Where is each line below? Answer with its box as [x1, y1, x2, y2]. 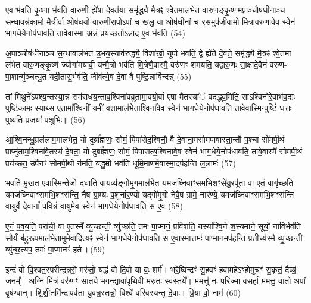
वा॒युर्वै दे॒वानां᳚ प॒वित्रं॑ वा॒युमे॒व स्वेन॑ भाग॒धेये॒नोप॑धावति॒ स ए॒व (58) [5, 200, 183, 212]
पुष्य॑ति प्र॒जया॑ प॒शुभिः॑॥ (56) [5, 113, 86, 125]
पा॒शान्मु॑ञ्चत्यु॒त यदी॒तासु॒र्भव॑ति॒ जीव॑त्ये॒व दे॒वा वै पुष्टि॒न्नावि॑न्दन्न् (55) [5, 70, 192, 82]
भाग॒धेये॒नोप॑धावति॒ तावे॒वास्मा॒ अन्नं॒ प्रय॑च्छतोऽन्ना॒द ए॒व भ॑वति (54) [5, 27, 186, 39]
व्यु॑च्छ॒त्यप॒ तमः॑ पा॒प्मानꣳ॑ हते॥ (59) [5, 243, 105, 255]
